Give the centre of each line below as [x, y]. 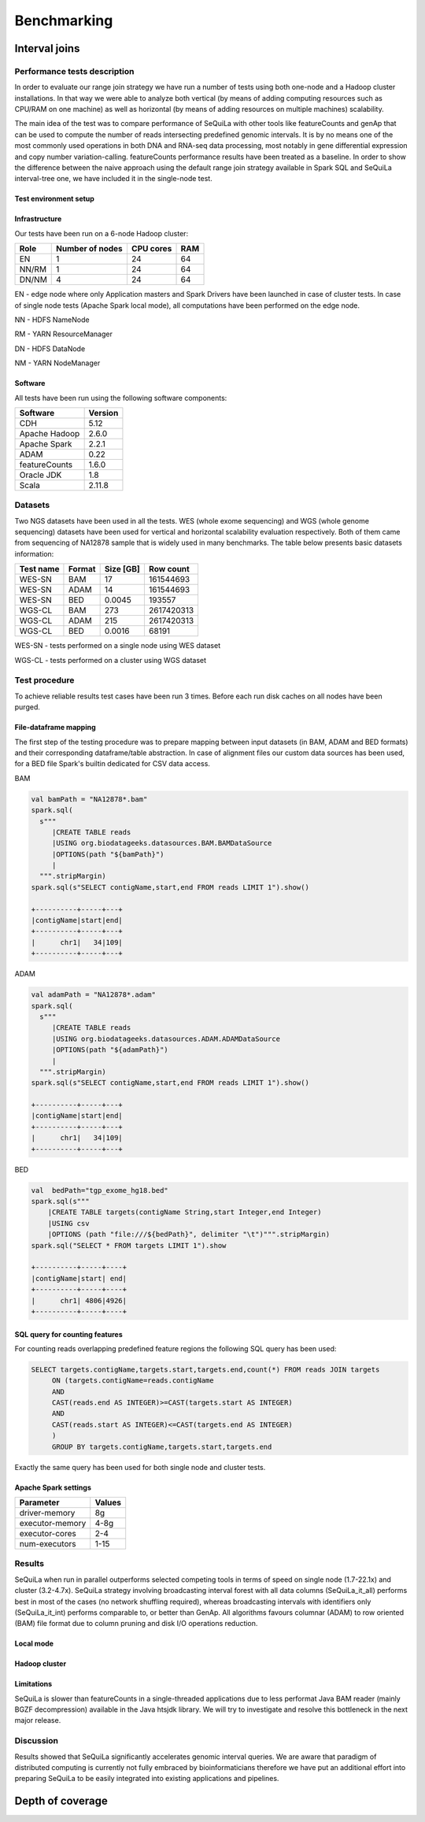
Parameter [39, 1502]
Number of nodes [90, 249]
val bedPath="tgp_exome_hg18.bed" [100, 1190]
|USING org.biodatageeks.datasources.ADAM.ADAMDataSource [166, 1039]
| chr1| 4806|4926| [79, 1300]
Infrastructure [38, 219]
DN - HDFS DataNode [50, 348]
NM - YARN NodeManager [57, 363]
